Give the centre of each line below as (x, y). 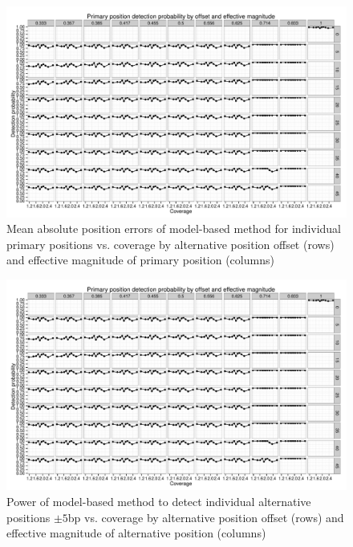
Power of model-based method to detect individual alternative (159, 501)
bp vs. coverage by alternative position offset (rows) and (206, 517)
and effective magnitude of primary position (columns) (140, 260)
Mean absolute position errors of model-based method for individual (174, 229)
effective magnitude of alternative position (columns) (136, 533)
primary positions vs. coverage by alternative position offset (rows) (170, 244)
